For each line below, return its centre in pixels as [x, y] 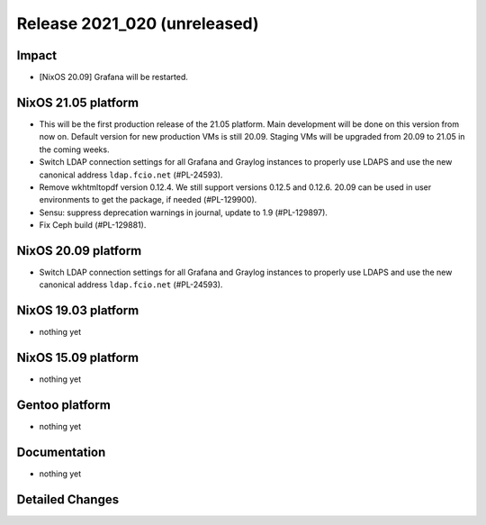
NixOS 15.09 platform [78, 358]
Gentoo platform [64, 405]
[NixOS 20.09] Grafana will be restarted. [114, 77]
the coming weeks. [74, 149]
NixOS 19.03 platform [78, 311]
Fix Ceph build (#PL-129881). [93, 225]
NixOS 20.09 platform [79, 251]
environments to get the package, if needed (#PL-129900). [148, 200]
